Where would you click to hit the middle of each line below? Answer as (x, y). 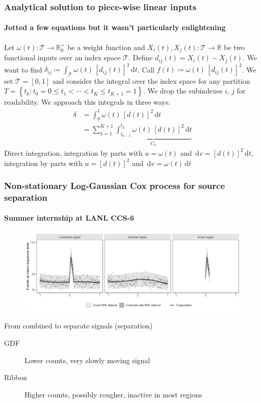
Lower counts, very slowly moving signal (87, 360)
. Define (141, 57)
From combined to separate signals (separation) (79, 326)
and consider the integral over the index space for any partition (151, 80)
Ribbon (16, 377)
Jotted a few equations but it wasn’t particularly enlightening (115, 27)
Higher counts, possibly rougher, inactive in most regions (113, 394)
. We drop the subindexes (183, 91)
